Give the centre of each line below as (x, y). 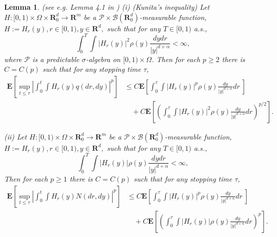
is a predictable (56, 59)
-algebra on (103, 59)
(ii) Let (16, 136)
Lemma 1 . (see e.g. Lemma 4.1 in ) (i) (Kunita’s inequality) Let (107, 7)
